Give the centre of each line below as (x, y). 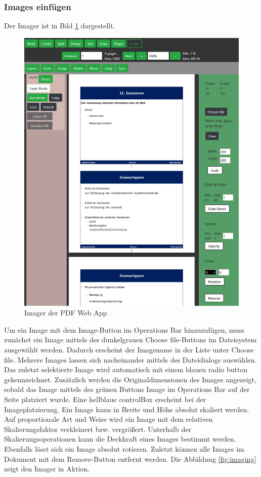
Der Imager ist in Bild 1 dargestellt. (60, 26)
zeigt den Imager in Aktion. (47, 469)
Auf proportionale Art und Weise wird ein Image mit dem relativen (108, 419)
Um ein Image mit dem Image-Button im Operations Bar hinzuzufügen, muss (124, 329)
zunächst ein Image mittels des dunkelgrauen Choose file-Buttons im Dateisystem (130, 340)
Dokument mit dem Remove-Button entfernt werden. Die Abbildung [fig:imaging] (130, 459)
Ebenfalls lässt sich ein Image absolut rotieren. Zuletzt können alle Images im (124, 448)
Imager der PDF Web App (66, 313)
